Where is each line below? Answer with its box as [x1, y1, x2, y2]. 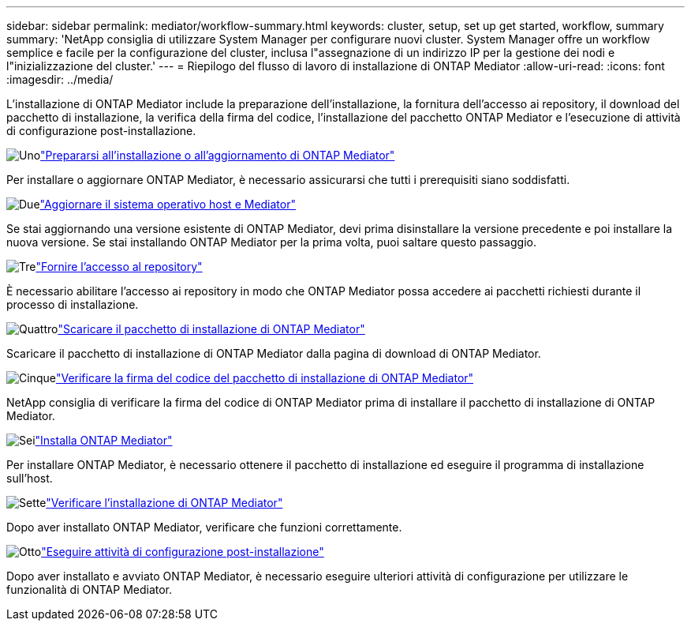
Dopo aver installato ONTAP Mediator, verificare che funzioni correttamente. [6, 520, 402, 534]
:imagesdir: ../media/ [6, 73, 114, 86]
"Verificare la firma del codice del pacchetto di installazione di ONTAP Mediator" [55, 371, 474, 385]
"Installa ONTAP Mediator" [35, 434, 173, 447]
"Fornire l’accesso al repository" [35, 260, 203, 273]
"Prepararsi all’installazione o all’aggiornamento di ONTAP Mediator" [40, 148, 395, 162]
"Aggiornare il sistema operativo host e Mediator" [39, 197, 296, 211]
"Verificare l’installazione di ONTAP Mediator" [46, 496, 283, 509]
